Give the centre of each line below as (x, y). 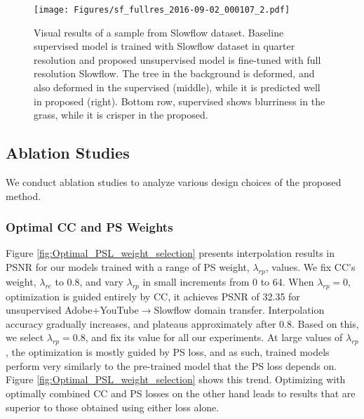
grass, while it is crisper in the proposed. (121, 115)
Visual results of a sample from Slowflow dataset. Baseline (159, 32)
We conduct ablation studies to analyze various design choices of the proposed (174, 182)
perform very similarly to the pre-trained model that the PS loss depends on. (171, 365)
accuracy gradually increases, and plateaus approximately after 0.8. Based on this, (182, 323)
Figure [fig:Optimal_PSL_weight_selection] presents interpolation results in (170, 253)
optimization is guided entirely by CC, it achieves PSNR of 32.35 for (153, 296)
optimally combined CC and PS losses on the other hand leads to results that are (181, 393)
